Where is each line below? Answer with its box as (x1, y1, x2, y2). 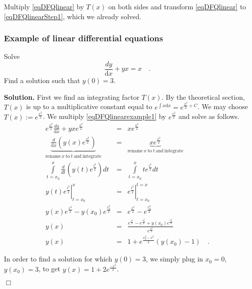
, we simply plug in (146, 254, 203, 264)
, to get (38, 263, 61, 274)
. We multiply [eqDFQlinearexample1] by (43, 111, 166, 121)
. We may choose (197, 101, 248, 112)
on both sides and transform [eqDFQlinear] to (108, 1, 246, 11)
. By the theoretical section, (161, 91, 245, 102)
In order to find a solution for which (4, 254, 112, 264)
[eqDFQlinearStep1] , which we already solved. (4, 11, 142, 21)
